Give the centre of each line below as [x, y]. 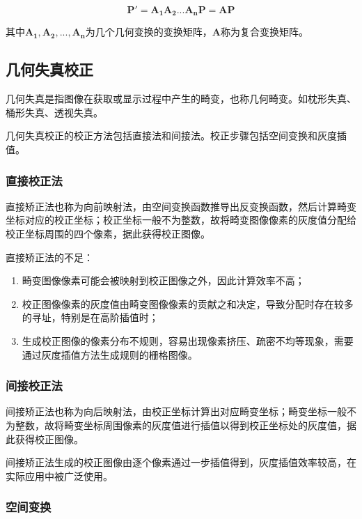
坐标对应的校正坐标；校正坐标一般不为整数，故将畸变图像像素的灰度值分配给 [181, 220]
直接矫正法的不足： [49, 257]
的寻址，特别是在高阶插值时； [90, 317]
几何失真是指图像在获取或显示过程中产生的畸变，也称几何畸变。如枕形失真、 [181, 99]
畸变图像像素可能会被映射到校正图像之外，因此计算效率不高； [163, 280]
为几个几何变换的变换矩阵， [149, 32]
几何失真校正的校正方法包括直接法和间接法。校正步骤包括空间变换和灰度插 [176, 135]
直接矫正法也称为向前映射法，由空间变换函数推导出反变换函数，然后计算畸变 [181, 206]
